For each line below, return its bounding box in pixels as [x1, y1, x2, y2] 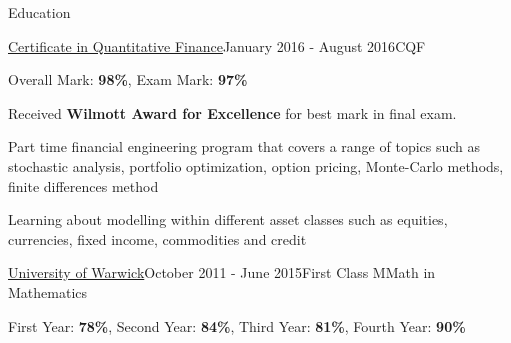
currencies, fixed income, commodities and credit [8, 228, 307, 249]
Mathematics [8, 281, 88, 302]
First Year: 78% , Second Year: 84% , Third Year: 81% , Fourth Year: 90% [8, 315, 466, 336]
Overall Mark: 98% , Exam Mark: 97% [8, 69, 248, 90]
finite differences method [8, 175, 159, 196]
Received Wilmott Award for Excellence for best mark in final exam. [8, 102, 457, 123]
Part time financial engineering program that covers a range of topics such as [8, 136, 481, 157]
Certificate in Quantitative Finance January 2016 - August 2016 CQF [8, 35, 426, 56]
